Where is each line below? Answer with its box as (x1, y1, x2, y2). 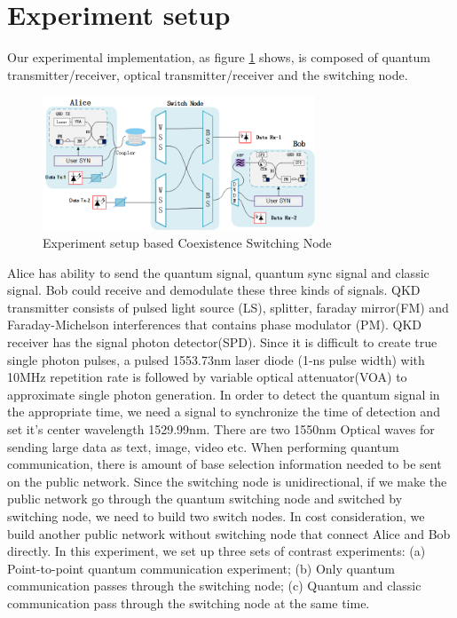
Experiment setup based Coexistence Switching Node (43, 234, 332, 252)
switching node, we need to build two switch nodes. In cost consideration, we (7, 506, 425, 525)
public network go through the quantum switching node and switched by (7, 489, 403, 508)
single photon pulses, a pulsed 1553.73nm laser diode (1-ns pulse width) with (7, 350, 425, 368)
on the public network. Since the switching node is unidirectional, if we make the (7, 471, 447, 490)
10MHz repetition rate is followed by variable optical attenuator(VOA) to (7, 368, 407, 386)
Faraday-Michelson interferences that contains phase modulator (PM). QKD (7, 315, 422, 334)
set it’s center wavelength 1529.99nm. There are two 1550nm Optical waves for (7, 420, 435, 439)
